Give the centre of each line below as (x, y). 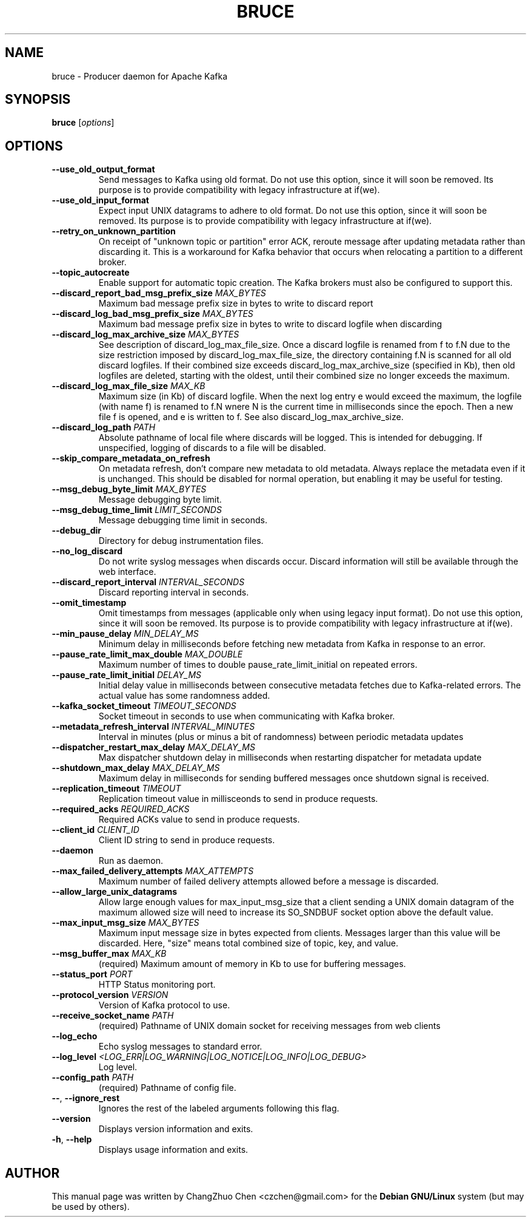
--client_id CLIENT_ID (95, 830)
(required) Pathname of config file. (167, 1088)
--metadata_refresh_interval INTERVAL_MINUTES (153, 727)
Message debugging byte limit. (160, 500)
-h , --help (72, 1139)
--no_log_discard (87, 551)
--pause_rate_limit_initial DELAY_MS (127, 675)
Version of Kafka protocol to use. (164, 1005)
